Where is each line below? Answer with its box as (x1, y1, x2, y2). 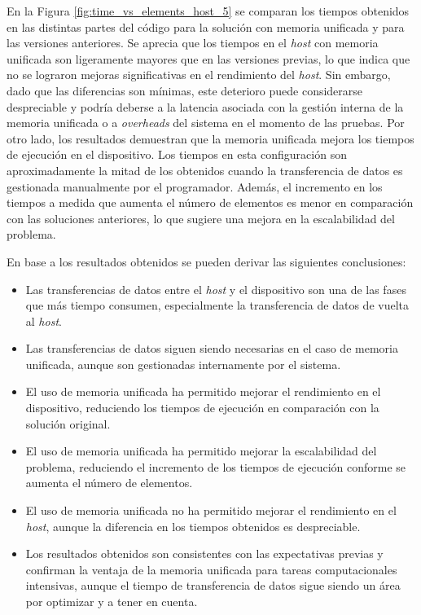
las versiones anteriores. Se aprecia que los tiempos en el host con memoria (7, 34, 379, 51)
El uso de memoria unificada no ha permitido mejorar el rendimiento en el (25, 502, 397, 519)
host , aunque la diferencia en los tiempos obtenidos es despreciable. (25, 517, 361, 534)
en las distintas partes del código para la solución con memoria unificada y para (7, 18, 405, 35)
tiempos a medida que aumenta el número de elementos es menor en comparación (7, 194, 414, 211)
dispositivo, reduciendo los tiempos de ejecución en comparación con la (25, 399, 379, 416)
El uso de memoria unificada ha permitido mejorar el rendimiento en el (25, 383, 381, 400)
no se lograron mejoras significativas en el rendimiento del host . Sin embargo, (7, 66, 391, 83)
